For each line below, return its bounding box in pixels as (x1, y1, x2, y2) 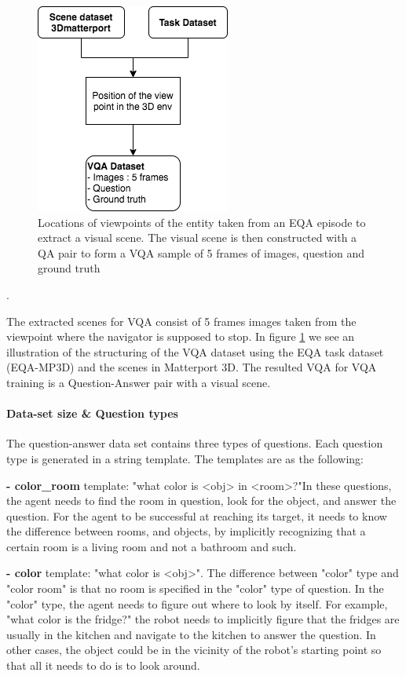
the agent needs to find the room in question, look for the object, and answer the (6, 492, 397, 509)
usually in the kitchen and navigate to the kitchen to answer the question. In (6, 626, 376, 642)
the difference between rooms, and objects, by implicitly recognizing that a (6, 523, 366, 539)
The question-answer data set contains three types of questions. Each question (6, 435, 383, 451)
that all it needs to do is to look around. (6, 657, 200, 674)
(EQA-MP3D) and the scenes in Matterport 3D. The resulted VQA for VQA (6, 359, 377, 375)
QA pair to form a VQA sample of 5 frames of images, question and (38, 244, 365, 261)
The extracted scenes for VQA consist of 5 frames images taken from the (6, 312, 357, 329)
